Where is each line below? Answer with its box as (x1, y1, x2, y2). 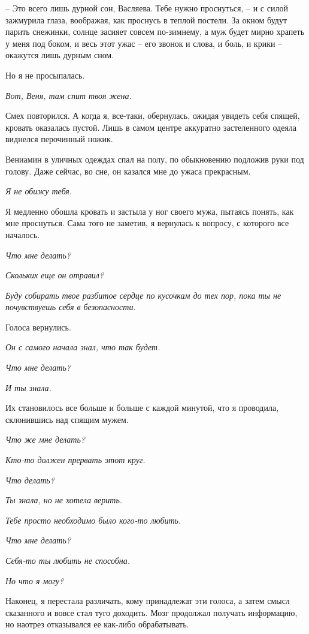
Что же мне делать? (5, 433, 85, 446)
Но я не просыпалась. (5, 68, 85, 81)
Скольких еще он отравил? (5, 269, 104, 281)
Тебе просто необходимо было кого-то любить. (5, 513, 181, 526)
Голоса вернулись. (5, 320, 71, 333)
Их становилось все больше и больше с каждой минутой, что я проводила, (5, 401, 279, 414)
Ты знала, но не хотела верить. (5, 494, 123, 506)
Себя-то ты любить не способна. (5, 554, 131, 566)
